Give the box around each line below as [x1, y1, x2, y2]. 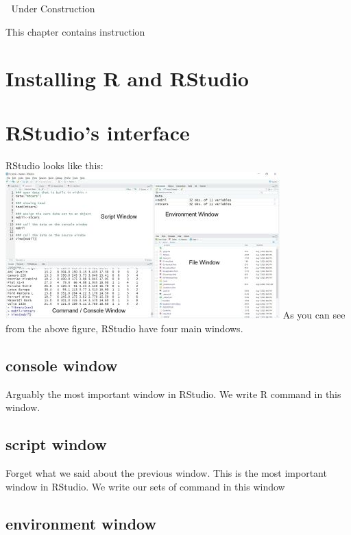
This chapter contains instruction [5, 24, 145, 38]
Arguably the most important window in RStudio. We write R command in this [5, 386, 341, 401]
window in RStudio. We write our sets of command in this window [5, 479, 285, 493]
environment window [5, 512, 156, 534]
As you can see [282, 308, 346, 322]
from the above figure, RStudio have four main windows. [5, 321, 243, 335]
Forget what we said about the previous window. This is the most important [5, 466, 327, 480]
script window [5, 434, 107, 455]
